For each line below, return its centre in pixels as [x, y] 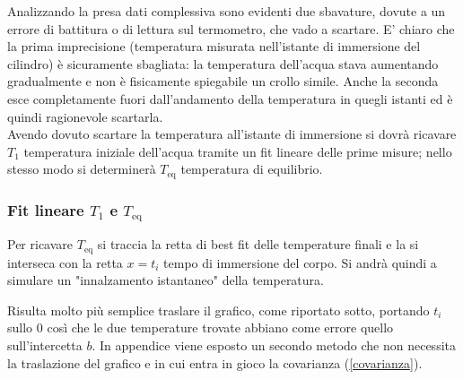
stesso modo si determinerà [82, 169]
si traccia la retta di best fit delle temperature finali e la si [258, 244]
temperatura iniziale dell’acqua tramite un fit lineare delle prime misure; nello [238, 151]
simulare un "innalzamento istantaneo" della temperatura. [166, 280]
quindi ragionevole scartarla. [85, 116]
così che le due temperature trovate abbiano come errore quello [220, 327]
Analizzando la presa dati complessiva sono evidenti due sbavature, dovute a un [227, 11]
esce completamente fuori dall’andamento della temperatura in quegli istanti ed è [230, 98]
